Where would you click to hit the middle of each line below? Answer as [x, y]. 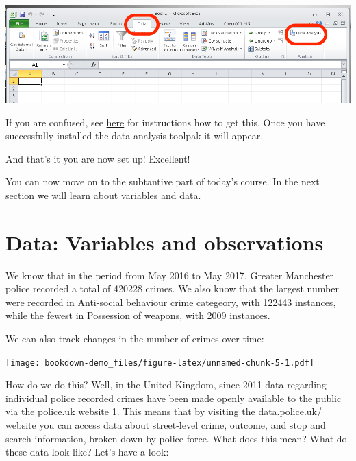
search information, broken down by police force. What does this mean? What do [176, 438]
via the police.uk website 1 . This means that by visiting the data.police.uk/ [164, 411]
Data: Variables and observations [165, 242]
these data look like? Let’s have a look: [87, 452]
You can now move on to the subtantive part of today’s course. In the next [163, 181]
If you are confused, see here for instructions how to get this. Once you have [165, 122]
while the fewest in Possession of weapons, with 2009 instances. [138, 315]
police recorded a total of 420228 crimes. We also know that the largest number [172, 288]
